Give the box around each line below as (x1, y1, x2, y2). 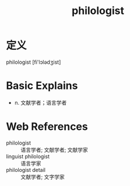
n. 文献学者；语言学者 (14, 99, 67, 106)
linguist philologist (6, 153, 50, 160)
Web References (6, 120, 89, 133)
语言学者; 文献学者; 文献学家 (20, 146, 89, 153)
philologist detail (6, 166, 45, 173)
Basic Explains (6, 79, 78, 92)
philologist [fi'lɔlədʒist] (6, 58, 61, 66)
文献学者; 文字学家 (20, 173, 65, 180)
